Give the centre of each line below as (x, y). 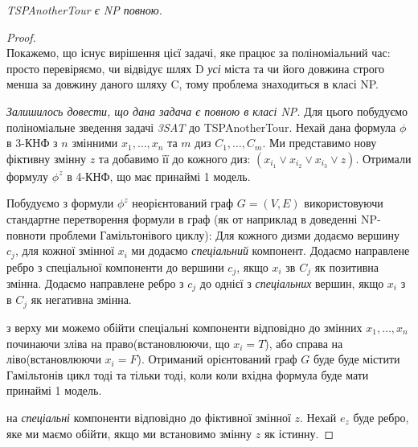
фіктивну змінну (47, 158)
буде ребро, (381, 417)
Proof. (21, 37)
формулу (28, 176)
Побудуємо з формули (60, 203)
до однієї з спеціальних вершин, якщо (292, 283)
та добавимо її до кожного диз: (174, 158)
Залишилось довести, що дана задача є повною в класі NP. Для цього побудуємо (207, 111)
